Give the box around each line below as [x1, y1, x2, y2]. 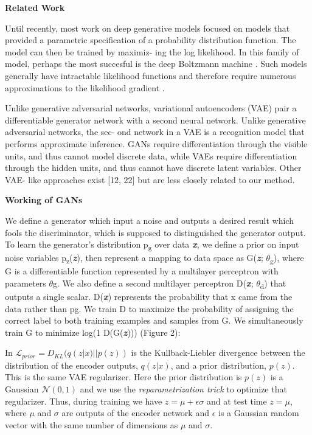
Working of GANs [5, 193, 83, 206]
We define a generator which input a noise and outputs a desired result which [5, 214, 294, 226]
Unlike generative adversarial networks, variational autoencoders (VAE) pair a [5, 102, 297, 114]
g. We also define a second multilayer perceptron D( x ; [53, 276, 254, 289]
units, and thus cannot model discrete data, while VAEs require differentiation [5, 149, 297, 162]
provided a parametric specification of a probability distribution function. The [5, 33, 296, 46]
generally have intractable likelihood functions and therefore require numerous [5, 69, 296, 82]
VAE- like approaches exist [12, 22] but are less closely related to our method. [5, 173, 295, 186]
